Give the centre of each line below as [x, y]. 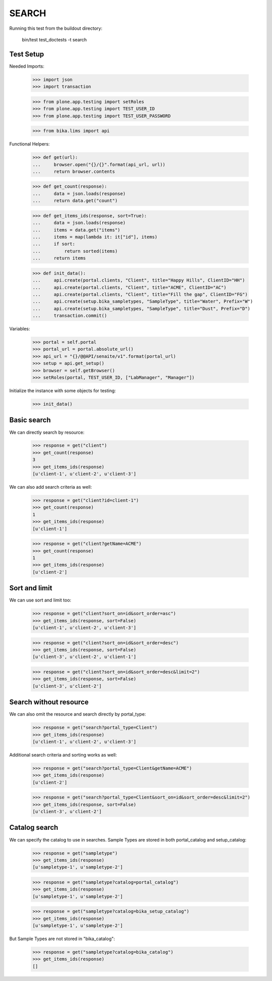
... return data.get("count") [75, 201]
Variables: [20, 329]
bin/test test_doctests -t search [54, 39]
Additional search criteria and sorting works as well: [63, 755]
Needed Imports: [27, 66]
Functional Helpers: [29, 144]
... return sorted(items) [75, 251]
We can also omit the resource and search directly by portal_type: [78, 714]
